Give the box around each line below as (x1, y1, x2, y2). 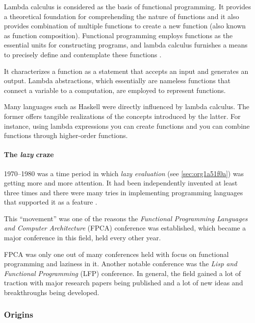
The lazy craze (4, 149, 54, 160)
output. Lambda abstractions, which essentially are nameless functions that (4, 75, 231, 86)
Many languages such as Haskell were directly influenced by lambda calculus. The (4, 101, 250, 112)
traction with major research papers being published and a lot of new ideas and (4, 277, 243, 288)
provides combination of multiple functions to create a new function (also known (4, 21, 246, 31)
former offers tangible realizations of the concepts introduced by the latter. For (4, 111, 241, 121)
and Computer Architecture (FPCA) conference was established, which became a (4, 223, 246, 233)
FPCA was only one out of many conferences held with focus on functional (4, 249, 229, 259)
